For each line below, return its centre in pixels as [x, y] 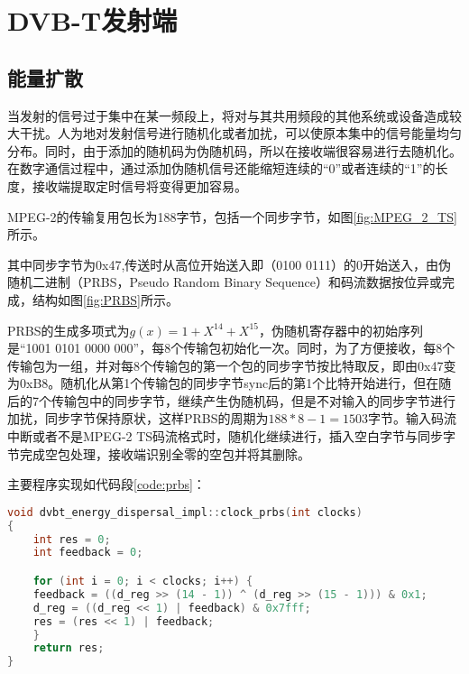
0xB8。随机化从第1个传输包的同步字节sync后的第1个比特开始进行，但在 [229, 383]
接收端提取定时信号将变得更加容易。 [139, 185]
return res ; [69, 648]
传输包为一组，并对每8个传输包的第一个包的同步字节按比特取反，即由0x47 [225, 365]
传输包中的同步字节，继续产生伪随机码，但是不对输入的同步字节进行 [253, 400]
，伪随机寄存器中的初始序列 [340, 330]
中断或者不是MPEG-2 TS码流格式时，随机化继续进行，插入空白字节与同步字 [232, 436]
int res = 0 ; [72, 539]
